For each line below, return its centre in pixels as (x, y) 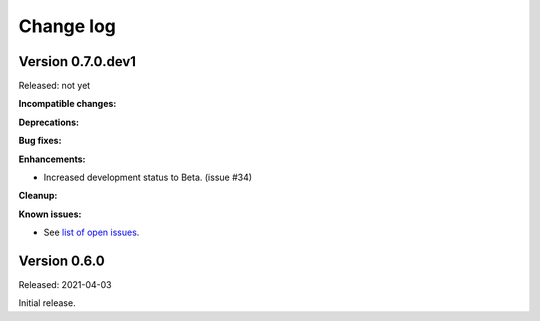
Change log (67, 26)
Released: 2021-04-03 (65, 285)
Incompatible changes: (67, 104)
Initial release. (47, 303)
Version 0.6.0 (61, 261)
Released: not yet (54, 86)
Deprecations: (49, 122)
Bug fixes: (40, 141)
